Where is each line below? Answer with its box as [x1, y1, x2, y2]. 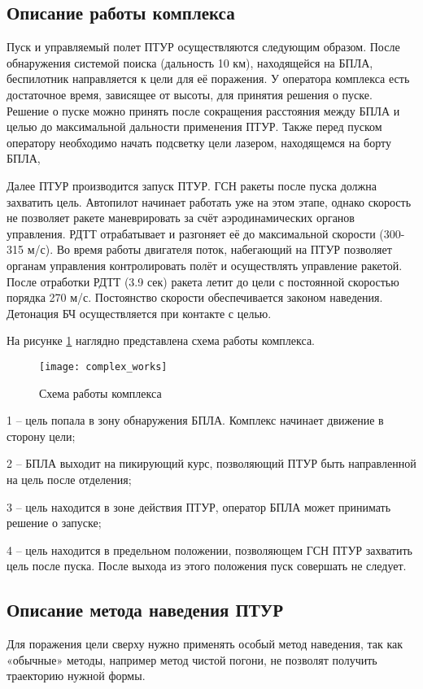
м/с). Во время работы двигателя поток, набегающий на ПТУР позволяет [27, 241, 392, 258]
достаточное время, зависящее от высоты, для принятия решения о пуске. [7, 85, 373, 102]
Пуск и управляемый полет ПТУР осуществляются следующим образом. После [7, 38, 400, 55]
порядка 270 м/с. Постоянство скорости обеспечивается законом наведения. [7, 289, 383, 306]
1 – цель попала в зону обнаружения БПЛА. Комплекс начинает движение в [7, 412, 384, 429]
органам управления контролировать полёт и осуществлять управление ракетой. [7, 256, 403, 273]
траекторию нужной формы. [7, 667, 146, 684]
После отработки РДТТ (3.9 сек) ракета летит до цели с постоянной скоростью [7, 273, 399, 290]
